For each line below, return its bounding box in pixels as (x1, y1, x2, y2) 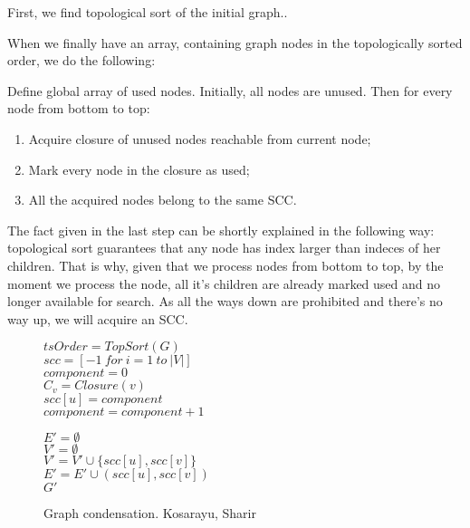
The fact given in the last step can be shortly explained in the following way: (7, 220, 435, 239)
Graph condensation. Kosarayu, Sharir (43, 504, 256, 523)
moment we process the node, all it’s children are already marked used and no (7, 274, 441, 293)
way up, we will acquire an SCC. (7, 309, 188, 328)
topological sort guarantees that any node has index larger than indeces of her (7, 238, 441, 257)
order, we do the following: (7, 51, 156, 70)
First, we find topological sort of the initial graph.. (7, 3, 288, 21)
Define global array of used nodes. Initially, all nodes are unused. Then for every (7, 81, 453, 100)
